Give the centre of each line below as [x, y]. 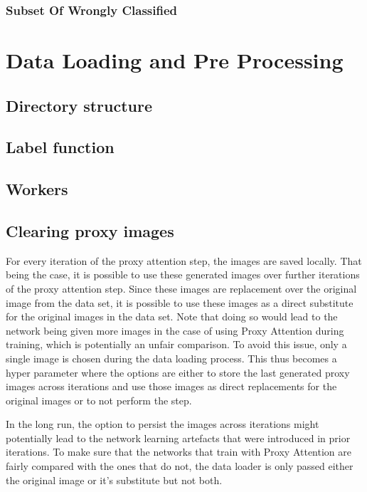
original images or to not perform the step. [99, 400]
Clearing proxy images [90, 230]
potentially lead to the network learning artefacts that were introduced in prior [178, 438]
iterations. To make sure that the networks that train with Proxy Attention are [179, 452]
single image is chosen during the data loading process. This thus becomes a [171, 358]
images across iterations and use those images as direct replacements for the [171, 386]
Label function [60, 147]
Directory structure [79, 105]
